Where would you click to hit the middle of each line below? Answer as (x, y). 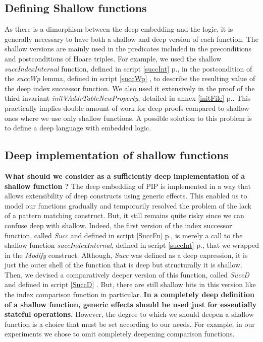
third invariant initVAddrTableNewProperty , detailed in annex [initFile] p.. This (128, 98)
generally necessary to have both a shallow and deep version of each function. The (131, 39)
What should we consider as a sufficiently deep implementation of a (125, 176)
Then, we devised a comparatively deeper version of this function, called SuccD (127, 274)
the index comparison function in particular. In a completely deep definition (129, 294)
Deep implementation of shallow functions (117, 155)
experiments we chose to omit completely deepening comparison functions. (120, 334)
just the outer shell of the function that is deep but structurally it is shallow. (123, 265)
